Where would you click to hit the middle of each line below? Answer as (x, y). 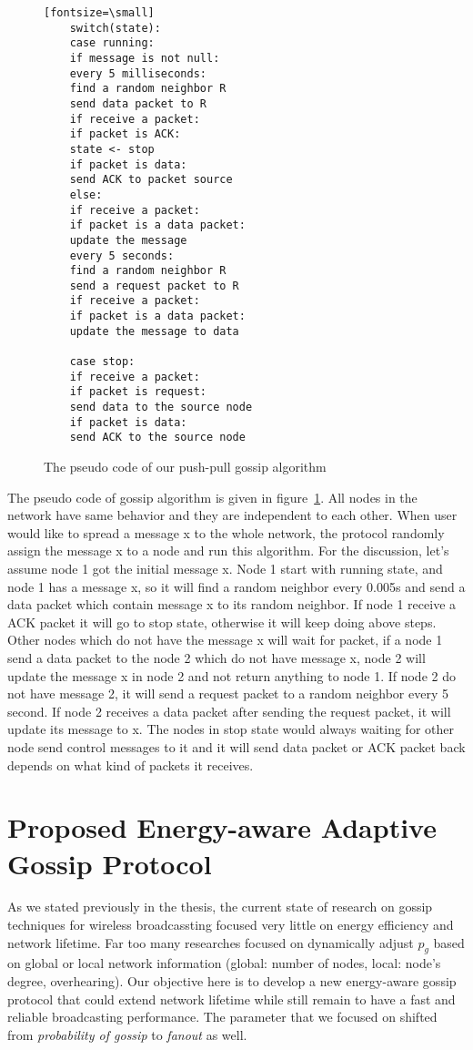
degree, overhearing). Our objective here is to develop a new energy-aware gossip (232, 981)
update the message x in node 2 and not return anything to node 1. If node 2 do (231, 675)
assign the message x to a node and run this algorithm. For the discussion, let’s (228, 550)
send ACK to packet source (151, 180)
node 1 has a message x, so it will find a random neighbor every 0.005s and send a (236, 586)
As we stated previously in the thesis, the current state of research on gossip (220, 907)
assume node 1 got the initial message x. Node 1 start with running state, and (225, 568)
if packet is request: (138, 392)
